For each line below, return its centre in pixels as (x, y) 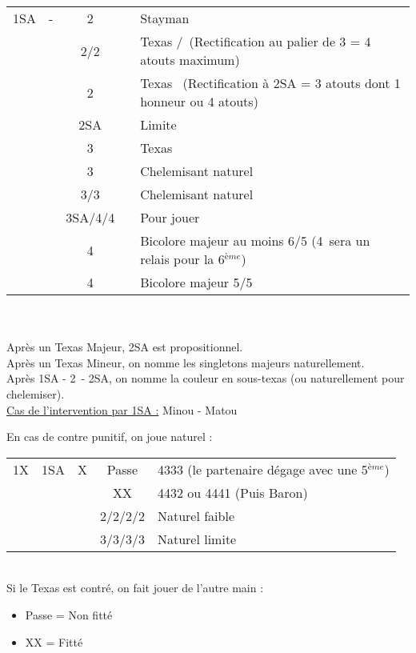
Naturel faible (196, 515)
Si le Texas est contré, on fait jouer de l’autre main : (135, 588)
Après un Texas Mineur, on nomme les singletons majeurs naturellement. (186, 362)
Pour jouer (170, 217)
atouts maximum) (190, 60)
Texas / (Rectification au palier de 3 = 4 (256, 41)
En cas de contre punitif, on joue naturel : (110, 437)
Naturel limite (197, 539)
